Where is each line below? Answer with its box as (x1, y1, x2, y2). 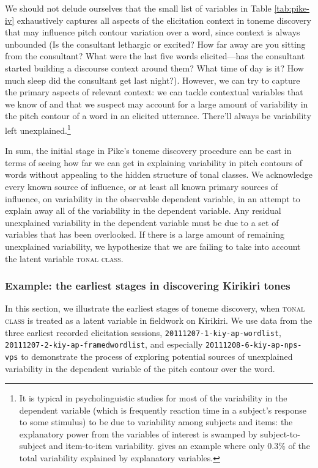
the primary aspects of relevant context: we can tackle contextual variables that (5, 86, 303, 98)
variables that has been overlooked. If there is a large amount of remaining (5, 228, 284, 241)
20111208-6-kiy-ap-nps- (205, 341, 302, 350)
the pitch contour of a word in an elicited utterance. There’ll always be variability (5, 109, 311, 122)
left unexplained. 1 (5, 122, 71, 136)
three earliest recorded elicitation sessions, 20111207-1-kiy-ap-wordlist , (5, 326, 281, 338)
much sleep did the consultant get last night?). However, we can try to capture (5, 73, 300, 86)
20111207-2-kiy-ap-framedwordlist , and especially (5, 338, 203, 351)
